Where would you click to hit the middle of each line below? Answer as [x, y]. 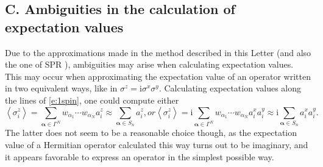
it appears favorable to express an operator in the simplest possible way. [140, 156]
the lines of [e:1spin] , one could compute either [92, 100]
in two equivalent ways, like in [61, 88]
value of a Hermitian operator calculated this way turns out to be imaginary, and [157, 145]
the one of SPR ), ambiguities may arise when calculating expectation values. [149, 64]
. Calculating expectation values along [230, 88]
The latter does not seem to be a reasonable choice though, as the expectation [151, 133]
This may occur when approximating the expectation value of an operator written [158, 76]
